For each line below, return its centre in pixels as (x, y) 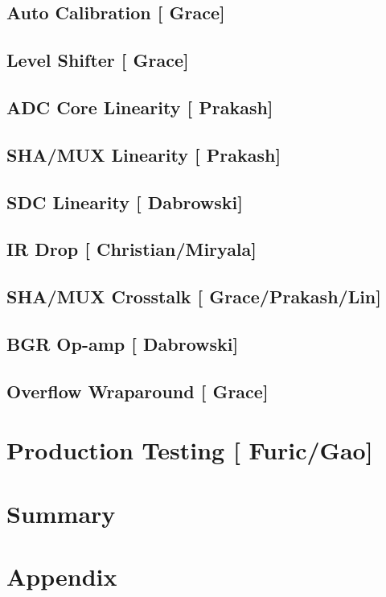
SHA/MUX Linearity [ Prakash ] (144, 154)
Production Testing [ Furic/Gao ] (190, 450)
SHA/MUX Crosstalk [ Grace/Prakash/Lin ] (194, 296)
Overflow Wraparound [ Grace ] (138, 391)
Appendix (62, 576)
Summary (61, 513)
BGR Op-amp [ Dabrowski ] (123, 343)
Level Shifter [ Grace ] (98, 60)
